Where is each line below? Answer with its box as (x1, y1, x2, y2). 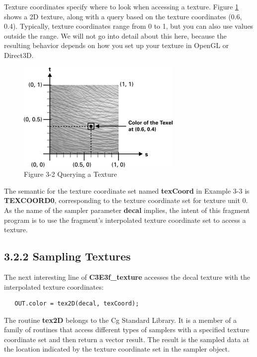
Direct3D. (4, 50, 34, 60)
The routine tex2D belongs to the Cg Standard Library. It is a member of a (4, 314, 237, 325)
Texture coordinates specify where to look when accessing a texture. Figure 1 (4, 1, 239, 11)
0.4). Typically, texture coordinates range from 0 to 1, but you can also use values (4, 21, 254, 31)
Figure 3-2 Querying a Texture (24, 169, 117, 179)
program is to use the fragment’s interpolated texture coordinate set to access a (4, 214, 246, 225)
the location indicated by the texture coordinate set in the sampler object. (4, 344, 230, 354)
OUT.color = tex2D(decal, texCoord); (14, 300, 139, 307)
